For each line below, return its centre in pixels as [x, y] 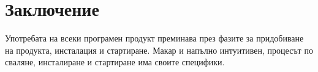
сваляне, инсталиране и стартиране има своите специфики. [115, 62]
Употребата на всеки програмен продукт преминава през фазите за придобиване [154, 38]
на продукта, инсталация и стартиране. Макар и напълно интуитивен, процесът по [159, 50]
